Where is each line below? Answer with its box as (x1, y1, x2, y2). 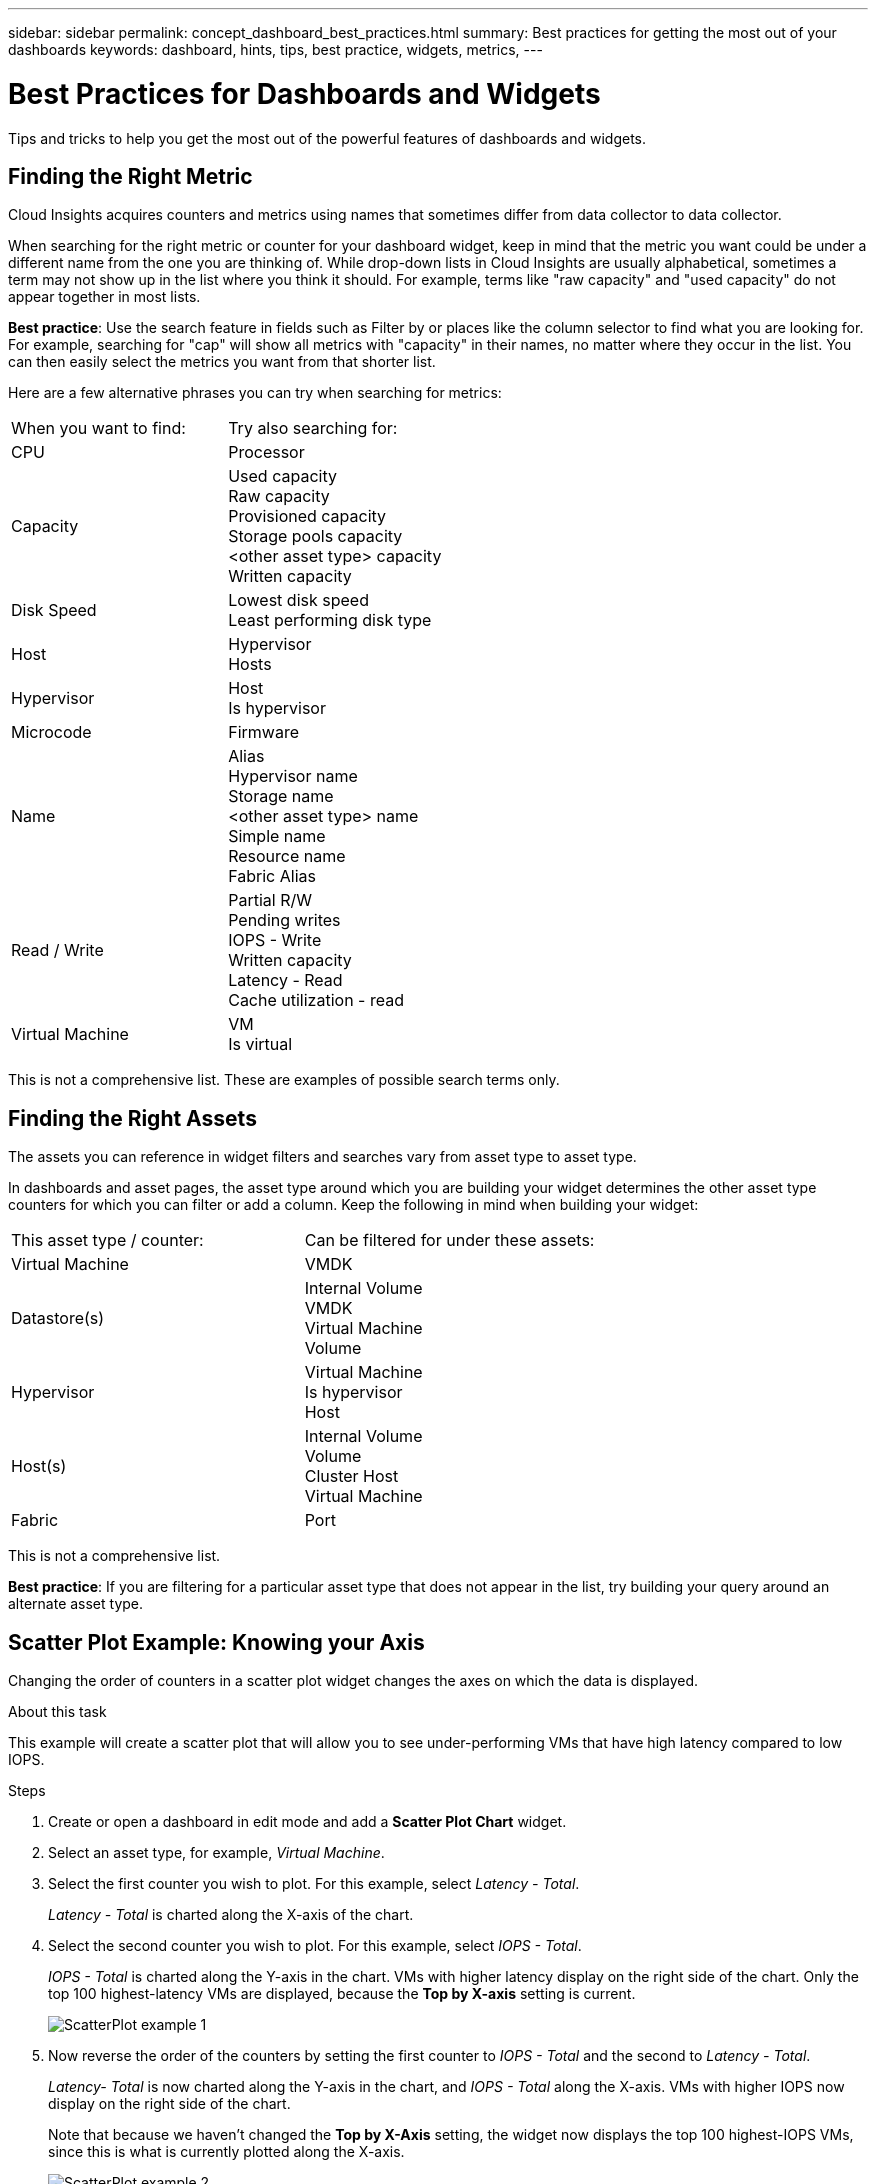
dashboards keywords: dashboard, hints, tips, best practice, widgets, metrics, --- (8, 41, 543, 58)
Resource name (228, 846, 346, 867)
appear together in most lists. (8, 288, 201, 306)
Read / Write (11, 940, 104, 961)
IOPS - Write (228, 930, 322, 951)
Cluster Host (304, 1466, 399, 1487)
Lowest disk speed (228, 590, 369, 611)
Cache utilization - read (228, 990, 404, 1011)
